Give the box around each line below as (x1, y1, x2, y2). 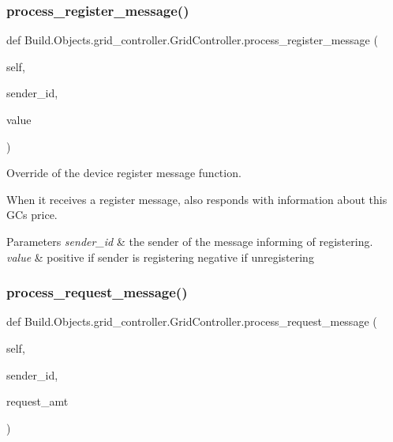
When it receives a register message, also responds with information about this (6, 191, 387, 207)
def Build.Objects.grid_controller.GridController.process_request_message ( (6, 313, 377, 330)
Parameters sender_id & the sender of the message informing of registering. (6, 232, 373, 249)
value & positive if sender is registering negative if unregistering (6, 248, 314, 265)
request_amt (6, 393, 69, 410)
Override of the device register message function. (6, 164, 241, 181)
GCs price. (6, 206, 58, 223)
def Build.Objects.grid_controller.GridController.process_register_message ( (6, 32, 378, 48)
